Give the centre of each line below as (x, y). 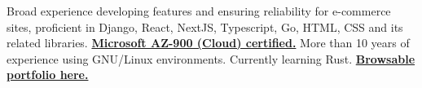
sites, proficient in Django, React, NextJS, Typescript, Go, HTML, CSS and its (205, 26)
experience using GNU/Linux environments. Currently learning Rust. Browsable (211, 58)
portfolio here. (48, 75)
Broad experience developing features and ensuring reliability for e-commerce (199, 11)
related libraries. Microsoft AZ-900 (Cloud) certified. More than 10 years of (208, 43)
